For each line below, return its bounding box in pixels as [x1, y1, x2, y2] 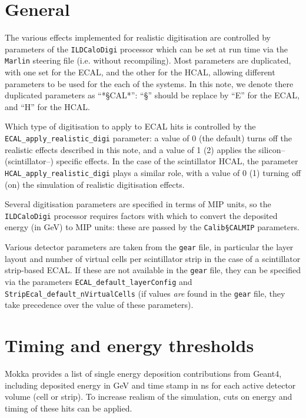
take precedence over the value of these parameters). [5, 298, 194, 311]
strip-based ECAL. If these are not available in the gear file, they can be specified [5, 264, 301, 276]
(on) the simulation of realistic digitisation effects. [5, 178, 185, 190]
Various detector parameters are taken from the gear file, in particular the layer [5, 241, 294, 253]
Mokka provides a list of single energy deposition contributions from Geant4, [5, 367, 282, 379]
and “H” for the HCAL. [5, 100, 90, 112]
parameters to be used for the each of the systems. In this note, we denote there [5, 77, 294, 89]
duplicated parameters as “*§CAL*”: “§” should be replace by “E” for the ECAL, [5, 89, 300, 101]
